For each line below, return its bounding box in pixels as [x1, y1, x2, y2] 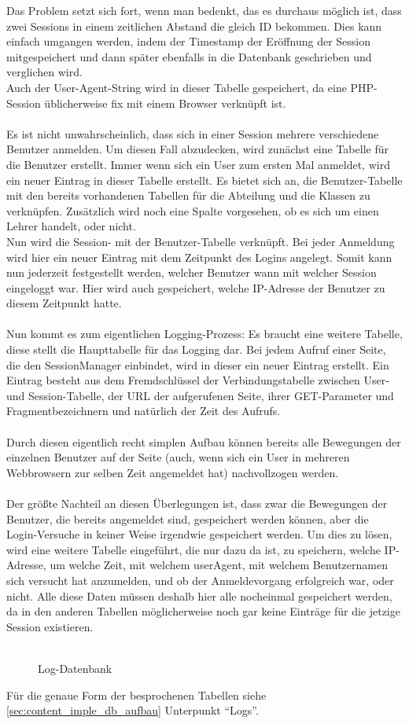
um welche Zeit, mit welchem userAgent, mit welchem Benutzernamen [50, 557, 388, 573]
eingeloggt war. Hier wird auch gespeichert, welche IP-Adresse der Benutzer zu [6, 279, 385, 296]
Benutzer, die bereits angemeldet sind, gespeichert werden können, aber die [6, 510, 369, 527]
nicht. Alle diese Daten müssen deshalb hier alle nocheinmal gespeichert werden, [6, 587, 392, 604]
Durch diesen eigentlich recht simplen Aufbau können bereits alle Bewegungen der [6, 433, 401, 450]
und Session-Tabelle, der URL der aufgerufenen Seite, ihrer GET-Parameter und [6, 387, 394, 403]
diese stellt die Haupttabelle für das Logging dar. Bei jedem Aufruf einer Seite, [6, 341, 386, 358]
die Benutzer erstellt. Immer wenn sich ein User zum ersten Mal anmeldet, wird [6, 156, 390, 172]
